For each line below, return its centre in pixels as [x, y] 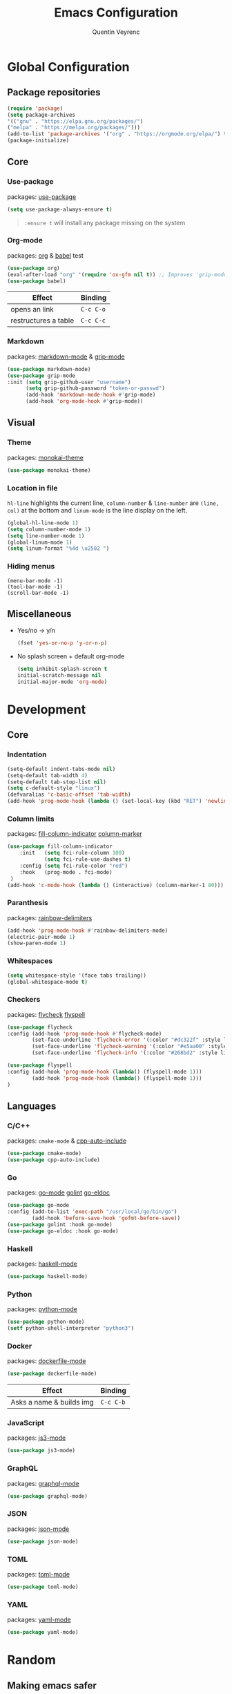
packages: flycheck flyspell [46, 1014]
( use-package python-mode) [46, 1322]
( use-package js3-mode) [41, 1451]
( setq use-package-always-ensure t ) [60, 209]
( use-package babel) [37, 281]
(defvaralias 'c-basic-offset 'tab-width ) [69, 795]
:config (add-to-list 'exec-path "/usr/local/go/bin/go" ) [92, 1212]
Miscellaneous [39, 614]
